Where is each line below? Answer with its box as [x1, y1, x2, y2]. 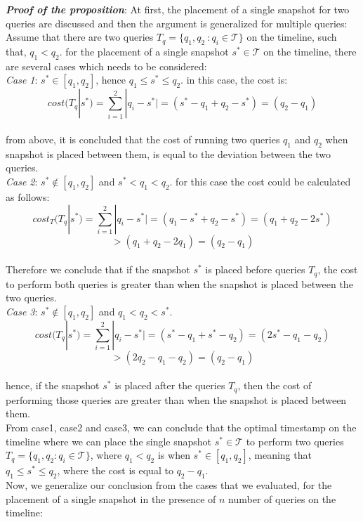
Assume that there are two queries [6, 30, 154, 44]
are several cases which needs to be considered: [6, 58, 207, 73]
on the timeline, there [263, 44, 357, 58]
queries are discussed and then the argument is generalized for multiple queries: [6, 15, 348, 30]
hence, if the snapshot [6, 378, 100, 393]
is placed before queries [205, 262, 305, 277]
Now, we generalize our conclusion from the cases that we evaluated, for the [6, 478, 332, 492]
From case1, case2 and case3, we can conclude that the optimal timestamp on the [6, 420, 357, 435]
